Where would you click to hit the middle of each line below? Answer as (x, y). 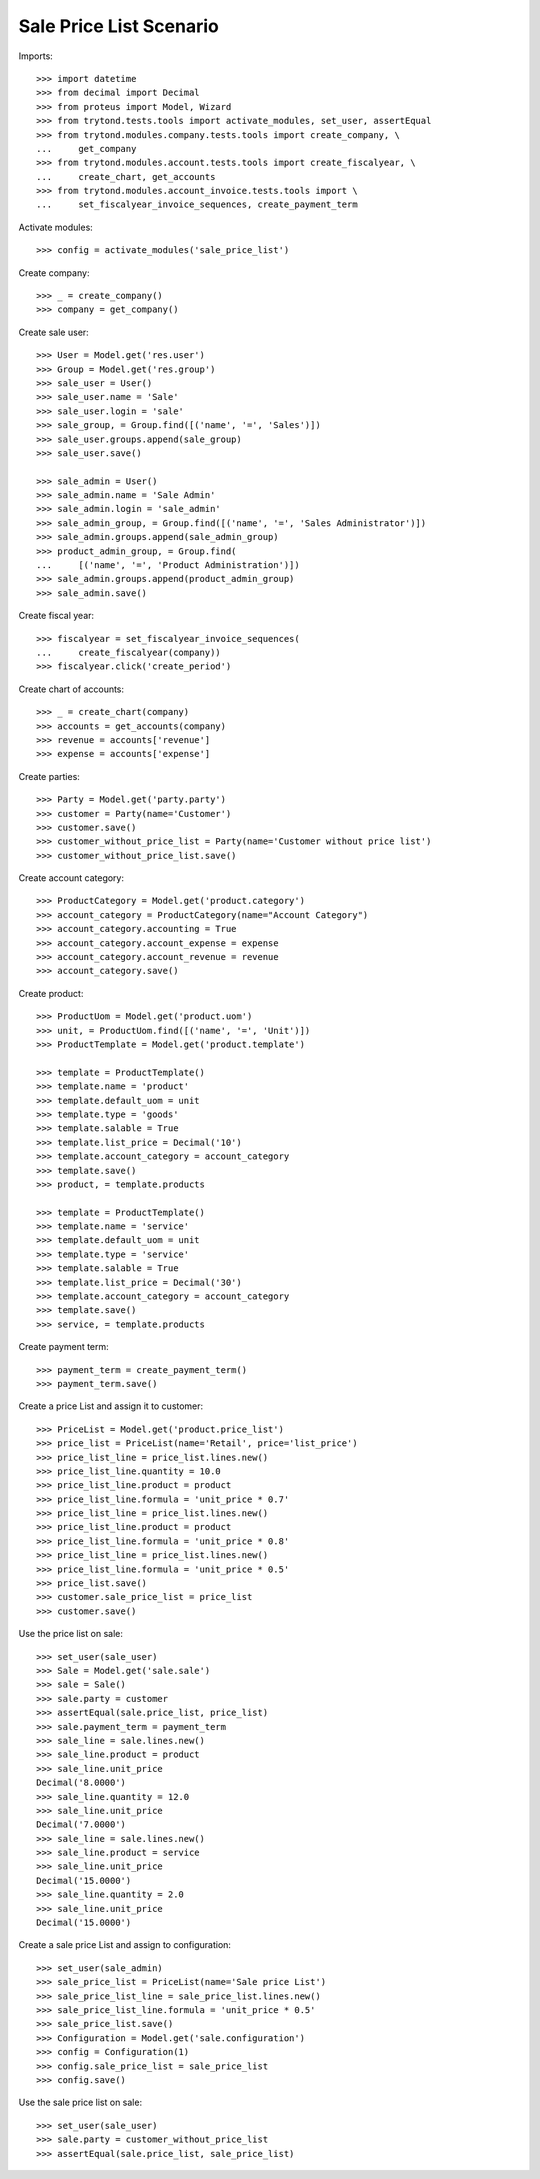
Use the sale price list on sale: (80, 2102)
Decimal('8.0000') (81, 1783)
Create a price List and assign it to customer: (111, 1406)
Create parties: (49, 776)
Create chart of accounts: (71, 689)
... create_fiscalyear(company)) (129, 652)
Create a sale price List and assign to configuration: (125, 1945)
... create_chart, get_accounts (126, 176)
